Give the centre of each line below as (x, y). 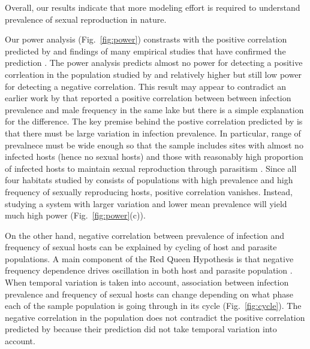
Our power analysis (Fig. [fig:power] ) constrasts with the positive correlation (146, 39)
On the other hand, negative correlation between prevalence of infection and (145, 235)
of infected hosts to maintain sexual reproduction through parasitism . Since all (151, 168)
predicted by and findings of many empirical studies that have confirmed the (145, 51)
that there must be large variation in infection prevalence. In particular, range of (153, 133)
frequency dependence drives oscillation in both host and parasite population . (149, 270)
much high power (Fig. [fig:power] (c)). (75, 215)
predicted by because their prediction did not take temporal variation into (141, 329)
